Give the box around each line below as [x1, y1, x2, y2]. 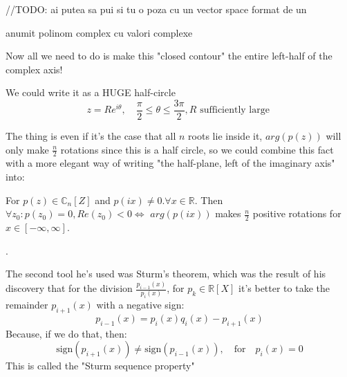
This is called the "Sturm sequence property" [6, 358, 195, 373]
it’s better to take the [238, 281, 330, 295]
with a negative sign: [96, 297, 185, 312]
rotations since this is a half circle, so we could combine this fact [60, 142, 334, 156]
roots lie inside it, [188, 129, 263, 143]
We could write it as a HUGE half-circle [6, 85, 176, 100]
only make [6, 142, 49, 156]
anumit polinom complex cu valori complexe [6, 25, 193, 39]
